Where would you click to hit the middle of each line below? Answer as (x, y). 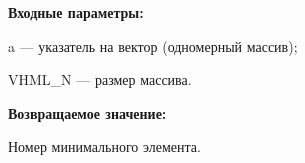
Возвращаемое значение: (87, 112)
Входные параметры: (76, 12)
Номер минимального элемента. (104, 146)
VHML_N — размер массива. (100, 79)
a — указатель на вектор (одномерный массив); (153, 45)
